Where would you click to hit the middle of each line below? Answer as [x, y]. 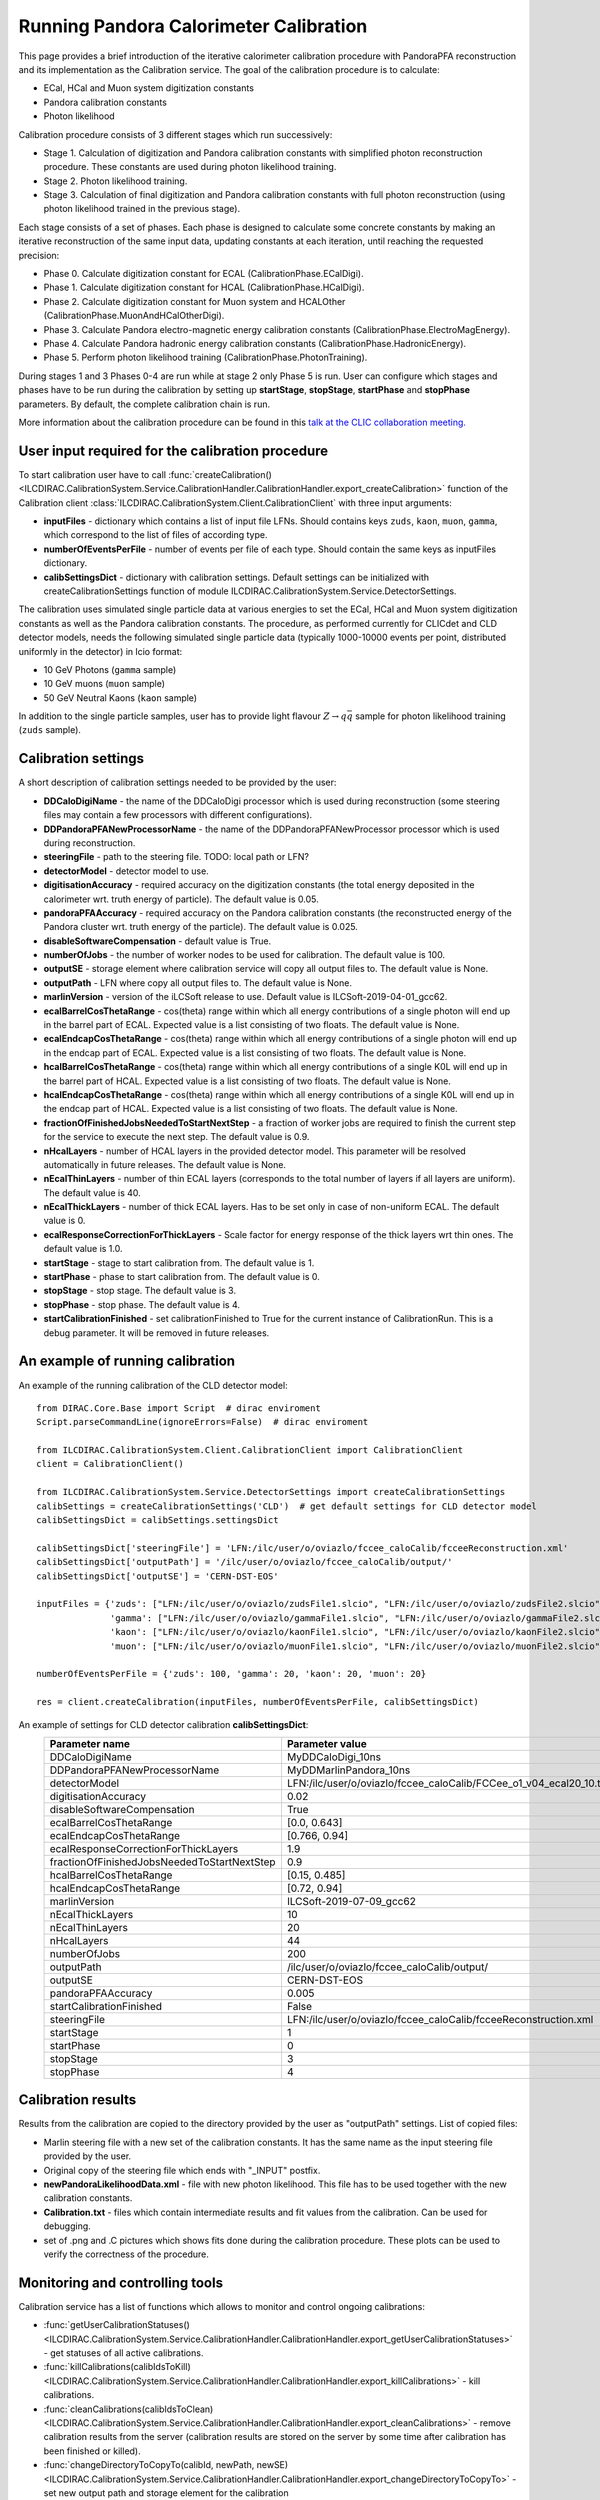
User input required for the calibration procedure [173, 450]
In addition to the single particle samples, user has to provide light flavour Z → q [182, 716]
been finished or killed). [92, 2451]
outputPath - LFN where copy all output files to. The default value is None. [197, 982]
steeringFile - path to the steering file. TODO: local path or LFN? [176, 857]
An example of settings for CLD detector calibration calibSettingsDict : [163, 1724]
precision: [39, 255]
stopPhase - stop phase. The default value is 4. [141, 1304]
